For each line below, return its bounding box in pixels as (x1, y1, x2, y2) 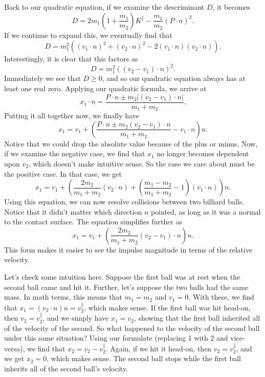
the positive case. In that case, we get (4, 168, 122, 179)
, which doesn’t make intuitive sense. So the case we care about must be (28, 158, 255, 169)
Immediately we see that (4, 73, 81, 83)
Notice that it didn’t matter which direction (4, 206, 142, 217)
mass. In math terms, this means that (4, 291, 122, 302)
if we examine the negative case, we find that (4, 148, 145, 159)
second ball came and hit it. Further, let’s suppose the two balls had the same (4, 281, 249, 292)
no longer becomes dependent (157, 148, 249, 159)
